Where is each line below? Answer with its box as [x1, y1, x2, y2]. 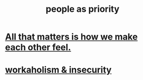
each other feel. [5, 42, 71, 53]
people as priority [46, 3, 119, 15]
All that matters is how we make [5, 31, 138, 42]
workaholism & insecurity [5, 64, 112, 76]
